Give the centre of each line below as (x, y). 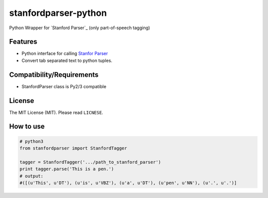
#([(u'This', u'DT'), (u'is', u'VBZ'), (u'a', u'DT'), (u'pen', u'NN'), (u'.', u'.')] (128, 183)
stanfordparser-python (58, 13)
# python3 (32, 141)
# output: (32, 176)
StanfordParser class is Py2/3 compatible (64, 86)
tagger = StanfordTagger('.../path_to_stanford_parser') (90, 162)
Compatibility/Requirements (54, 74)
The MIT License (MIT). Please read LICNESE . (56, 112)
